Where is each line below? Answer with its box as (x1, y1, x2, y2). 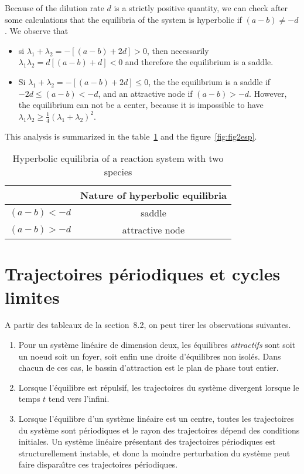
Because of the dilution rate (5, 2, 104, 13)
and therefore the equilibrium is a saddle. (125, 56, 274, 68)
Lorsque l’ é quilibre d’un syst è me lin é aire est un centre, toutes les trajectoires (18, 412, 294, 425)
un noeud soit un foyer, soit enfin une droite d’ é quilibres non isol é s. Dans (18, 350, 281, 362)
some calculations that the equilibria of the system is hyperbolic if (5, 13, 242, 25)
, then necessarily (147, 44, 209, 56)
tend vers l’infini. (48, 392, 110, 405)
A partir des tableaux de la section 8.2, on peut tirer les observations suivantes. (5, 319, 291, 331)
